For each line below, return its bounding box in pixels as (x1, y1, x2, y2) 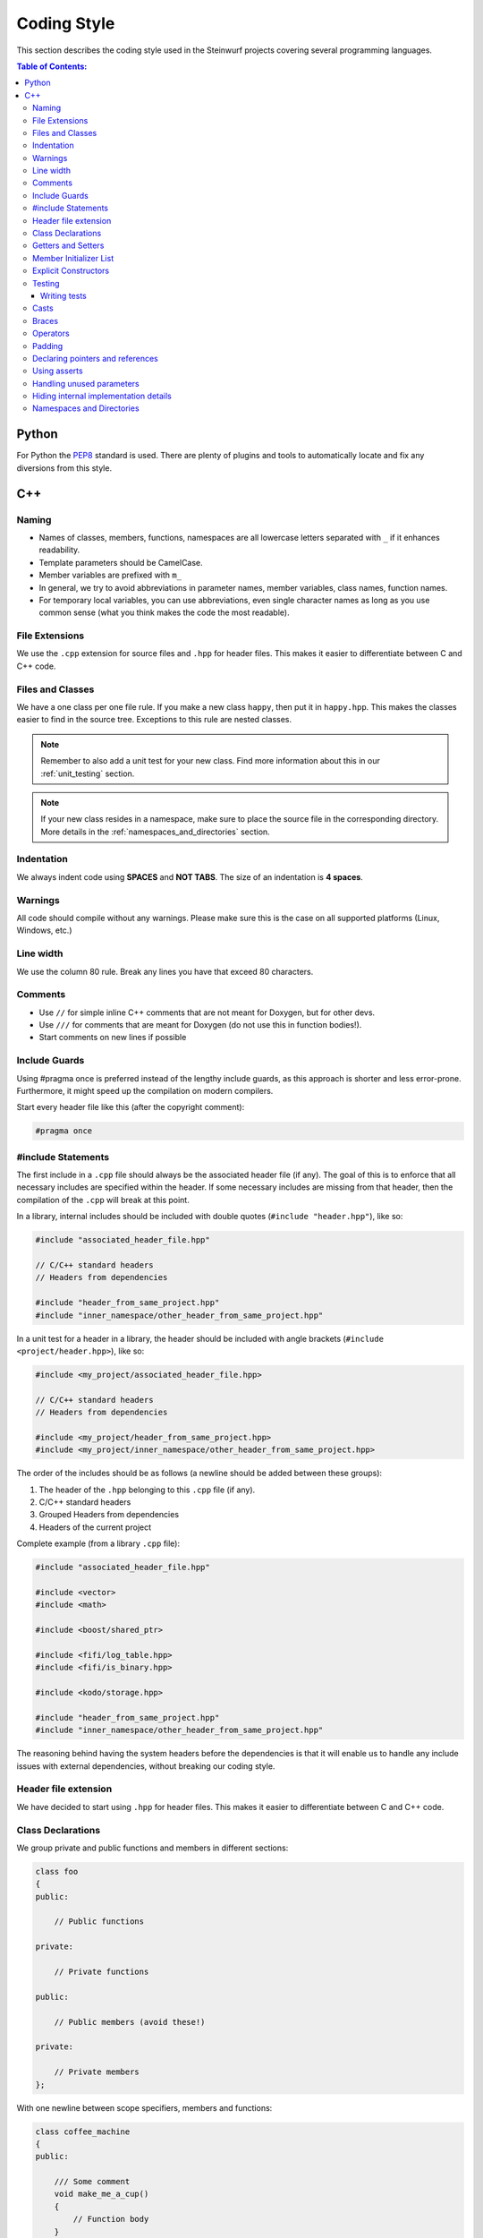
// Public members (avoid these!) (54, 2017, 206, 2027)
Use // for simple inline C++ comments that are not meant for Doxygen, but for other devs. (38, 1007, 376, 1018)
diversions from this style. (16, 462, 112, 474)
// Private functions (54, 1967, 149, 1977)
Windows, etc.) (16, 925, 72, 935)
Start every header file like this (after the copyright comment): (16, 1102, 245, 1113)
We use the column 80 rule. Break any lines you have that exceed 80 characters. (16, 966, 314, 977)
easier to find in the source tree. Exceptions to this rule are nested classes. (16, 714, 292, 725)
